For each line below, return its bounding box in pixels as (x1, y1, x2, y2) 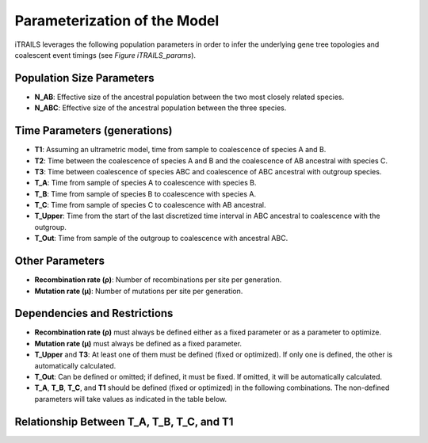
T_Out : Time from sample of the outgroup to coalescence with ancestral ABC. (34, 234, 289, 243)
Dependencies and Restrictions (14, 307, 174, 320)
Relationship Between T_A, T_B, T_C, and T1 (14, 414, 234, 428)
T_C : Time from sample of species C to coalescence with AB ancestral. (34, 200, 266, 210)
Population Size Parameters (14, 71, 155, 85)
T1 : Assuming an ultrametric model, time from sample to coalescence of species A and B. (34, 145, 327, 155)
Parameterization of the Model (14, 12, 220, 29)
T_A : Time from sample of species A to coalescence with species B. (34, 178, 257, 188)
